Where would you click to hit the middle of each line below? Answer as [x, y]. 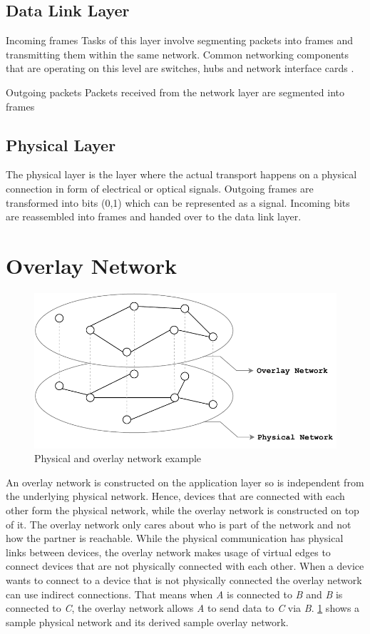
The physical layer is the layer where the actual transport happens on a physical [181, 174]
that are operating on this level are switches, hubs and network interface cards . [180, 68]
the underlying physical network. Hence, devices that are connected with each [175, 496]
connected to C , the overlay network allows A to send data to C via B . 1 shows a [183, 608]
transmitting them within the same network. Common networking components [177, 54]
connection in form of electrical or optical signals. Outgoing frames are [160, 188]
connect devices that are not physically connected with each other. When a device [185, 566]
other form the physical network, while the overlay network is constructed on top [183, 510]
